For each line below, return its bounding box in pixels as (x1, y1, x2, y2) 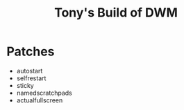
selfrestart (16, 74, 47, 82)
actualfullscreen (16, 95, 63, 104)
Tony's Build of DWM (53, 5, 178, 21)
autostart (16, 66, 43, 75)
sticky (16, 81, 34, 89)
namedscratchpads (16, 89, 72, 97)
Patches (6, 44, 55, 59)
